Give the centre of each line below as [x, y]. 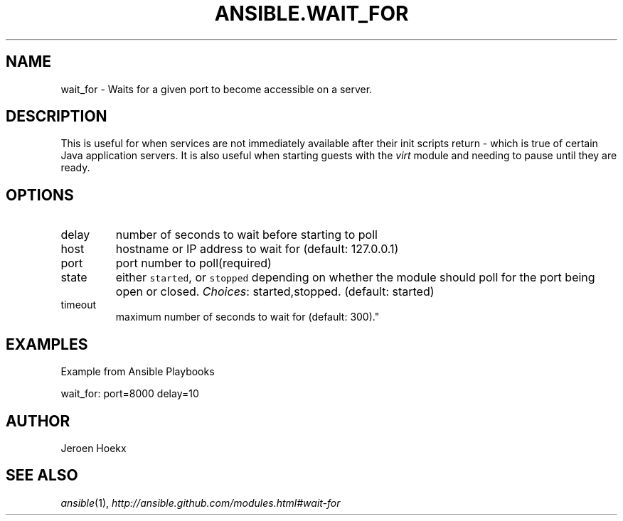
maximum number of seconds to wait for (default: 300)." [247, 317]
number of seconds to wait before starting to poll [246, 235]
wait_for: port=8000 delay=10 [130, 394]
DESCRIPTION [57, 117]
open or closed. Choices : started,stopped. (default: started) [275, 292]
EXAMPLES [47, 344]
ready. [75, 168]
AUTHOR [38, 421]
